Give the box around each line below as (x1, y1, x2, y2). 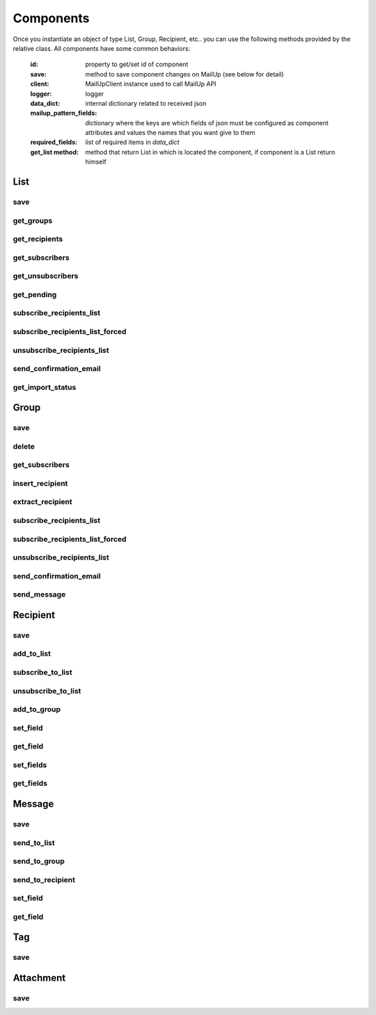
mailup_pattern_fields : (30, 109, 97, 118)
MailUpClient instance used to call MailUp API (85, 80, 217, 88)
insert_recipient (13, 478, 68, 488)
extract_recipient (13, 497, 72, 507)
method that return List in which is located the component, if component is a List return (85, 148, 336, 156)
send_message (13, 590, 66, 599)
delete (13, 441, 35, 451)
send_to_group (13, 856, 65, 866)
